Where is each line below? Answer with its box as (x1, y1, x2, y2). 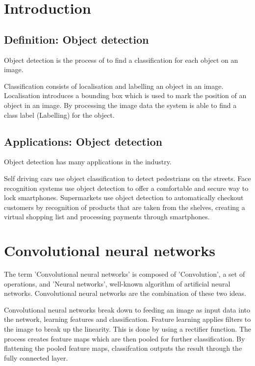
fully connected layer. (4, 352, 68, 363)
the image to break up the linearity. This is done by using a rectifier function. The (4, 324, 252, 334)
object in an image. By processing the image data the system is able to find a (4, 100, 237, 110)
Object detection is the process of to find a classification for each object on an (4, 54, 238, 65)
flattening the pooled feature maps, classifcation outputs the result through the (4, 343, 242, 353)
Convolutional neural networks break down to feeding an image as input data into (4, 304, 250, 314)
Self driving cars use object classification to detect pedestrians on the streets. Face (4, 173, 251, 183)
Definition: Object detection (4, 31, 149, 47)
